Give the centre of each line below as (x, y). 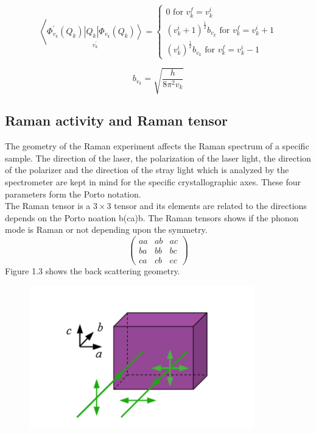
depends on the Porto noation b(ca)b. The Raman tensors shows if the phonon (152, 217)
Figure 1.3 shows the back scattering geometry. (93, 271)
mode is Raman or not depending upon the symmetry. (106, 229)
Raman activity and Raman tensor (116, 120)
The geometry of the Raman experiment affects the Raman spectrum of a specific (157, 146)
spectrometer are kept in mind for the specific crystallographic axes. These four (153, 182)
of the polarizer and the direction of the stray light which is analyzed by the (147, 170)
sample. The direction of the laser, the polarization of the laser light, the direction (158, 158)
